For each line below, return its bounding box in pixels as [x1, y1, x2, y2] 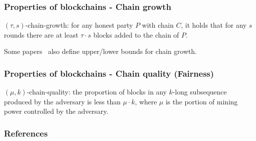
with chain [142, 20, 174, 30]
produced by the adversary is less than [4, 96, 121, 106]
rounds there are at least [4, 29, 79, 40]
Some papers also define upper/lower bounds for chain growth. [4, 46, 197, 56]
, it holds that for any [181, 20, 247, 30]
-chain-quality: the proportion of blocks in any [27, 87, 167, 97]
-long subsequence [172, 87, 227, 97]
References [4, 127, 48, 139]
